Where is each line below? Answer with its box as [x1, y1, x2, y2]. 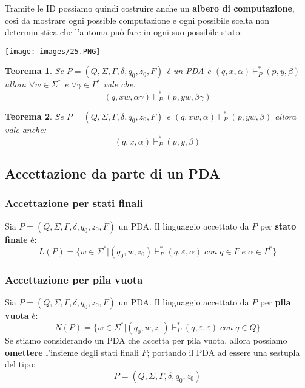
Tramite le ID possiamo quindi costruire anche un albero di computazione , [5, 2, 295, 14]
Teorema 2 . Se [5, 109, 64, 122]
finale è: [5, 233, 37, 245]
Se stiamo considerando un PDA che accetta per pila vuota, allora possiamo [5, 334, 287, 347]
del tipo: [5, 358, 36, 370]
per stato [260, 219, 297, 232]
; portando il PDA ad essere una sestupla [147, 345, 300, 358]
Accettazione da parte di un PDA [5, 164, 221, 183]
